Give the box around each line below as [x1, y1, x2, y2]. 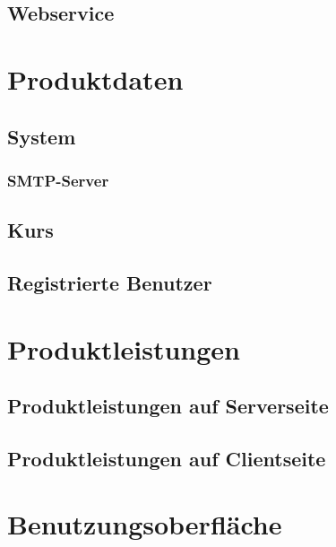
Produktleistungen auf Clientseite [7, 444, 326, 472]
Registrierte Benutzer [7, 268, 212, 296]
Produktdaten [7, 60, 184, 97]
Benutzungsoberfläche [7, 506, 282, 543]
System [7, 122, 76, 150]
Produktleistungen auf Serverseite [7, 392, 329, 420]
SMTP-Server [7, 169, 109, 191]
